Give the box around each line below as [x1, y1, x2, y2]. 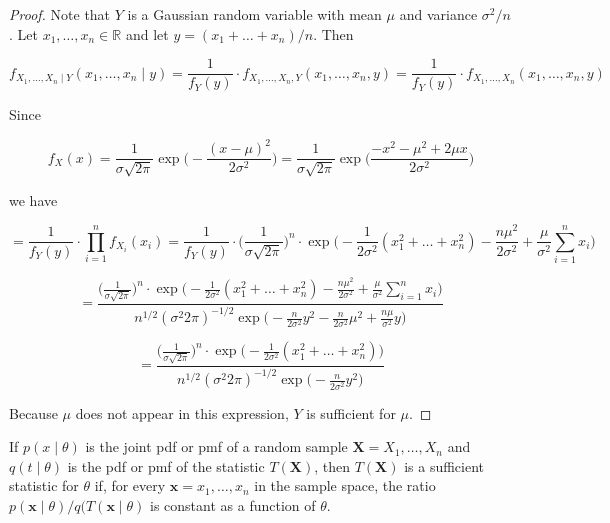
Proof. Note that [9, 4, 111, 24]
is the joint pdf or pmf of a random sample [85, 436, 348, 457]
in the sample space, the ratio [254, 475, 436, 496]
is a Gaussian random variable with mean [127, 4, 382, 24]
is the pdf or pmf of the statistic [67, 455, 265, 476]
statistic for [9, 475, 79, 496]
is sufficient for [306, 402, 396, 423]
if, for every [94, 475, 166, 496]
